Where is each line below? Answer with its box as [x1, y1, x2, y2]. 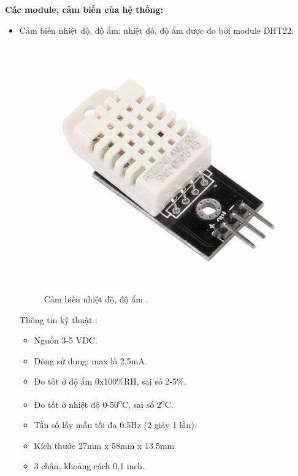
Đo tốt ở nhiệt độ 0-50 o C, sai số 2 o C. [34, 396, 174, 410]
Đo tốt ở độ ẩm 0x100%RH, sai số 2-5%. [34, 375, 186, 388]
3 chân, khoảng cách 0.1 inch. [34, 459, 145, 472]
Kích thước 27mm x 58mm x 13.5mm [34, 439, 175, 451]
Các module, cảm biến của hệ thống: [5, 3, 163, 15]
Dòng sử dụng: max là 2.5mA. [34, 354, 147, 367]
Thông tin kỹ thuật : [19, 313, 98, 326]
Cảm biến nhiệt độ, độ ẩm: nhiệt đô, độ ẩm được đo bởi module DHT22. [19, 23, 294, 36]
